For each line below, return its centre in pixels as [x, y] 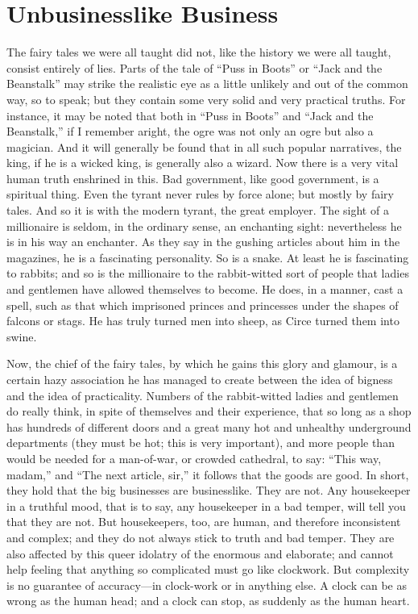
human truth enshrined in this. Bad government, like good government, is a [193, 178]
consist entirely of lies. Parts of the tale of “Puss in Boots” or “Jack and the [195, 67]
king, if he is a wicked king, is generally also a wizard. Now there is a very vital [203, 163]
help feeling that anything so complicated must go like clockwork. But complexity [208, 569]
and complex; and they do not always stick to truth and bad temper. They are [201, 537]
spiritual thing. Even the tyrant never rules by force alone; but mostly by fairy [200, 194]
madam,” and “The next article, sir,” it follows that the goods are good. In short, [208, 474]
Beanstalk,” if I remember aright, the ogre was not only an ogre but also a [190, 131]
